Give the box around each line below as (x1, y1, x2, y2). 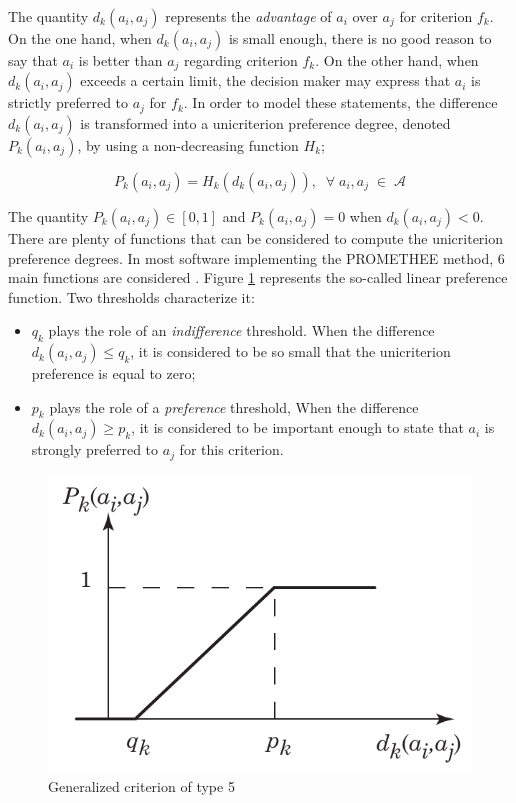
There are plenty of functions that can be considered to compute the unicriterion (8, 227, 504, 248)
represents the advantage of (165, 6, 332, 26)
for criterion (399, 6, 473, 26)
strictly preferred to (8, 92, 129, 113)
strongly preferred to (31, 439, 159, 460)
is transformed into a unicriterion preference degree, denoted (80, 112, 451, 133)
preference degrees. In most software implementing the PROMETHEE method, (8, 247, 494, 268)
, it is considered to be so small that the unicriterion (130, 341, 451, 362)
